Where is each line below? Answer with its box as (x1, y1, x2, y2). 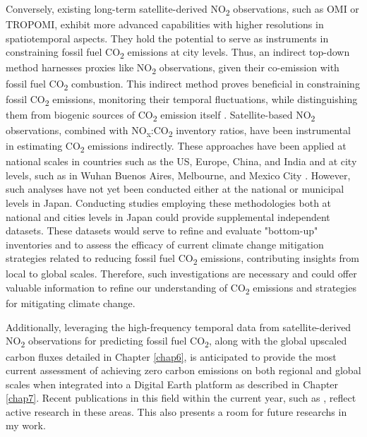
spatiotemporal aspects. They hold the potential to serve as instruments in (6, 30, 329, 45)
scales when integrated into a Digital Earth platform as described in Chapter (6, 376, 339, 391)
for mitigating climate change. (6, 296, 136, 311)
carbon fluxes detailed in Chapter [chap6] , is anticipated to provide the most (6, 349, 337, 364)
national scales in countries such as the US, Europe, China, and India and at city (6, 154, 357, 169)
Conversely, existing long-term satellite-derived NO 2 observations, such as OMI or (6, 1, 359, 18)
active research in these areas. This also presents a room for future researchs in (6, 404, 347, 419)
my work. (6, 418, 46, 433)
